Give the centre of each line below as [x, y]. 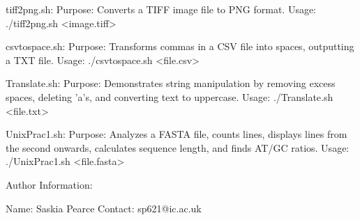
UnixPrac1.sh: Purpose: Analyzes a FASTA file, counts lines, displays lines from [177, 134]
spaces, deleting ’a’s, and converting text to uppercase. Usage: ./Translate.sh [170, 96]
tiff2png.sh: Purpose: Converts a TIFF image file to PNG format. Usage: [161, 9]
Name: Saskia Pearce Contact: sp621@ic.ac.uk [104, 208]
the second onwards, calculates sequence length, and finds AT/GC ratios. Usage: [178, 147]
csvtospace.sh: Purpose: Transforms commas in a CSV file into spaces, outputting [180, 46]
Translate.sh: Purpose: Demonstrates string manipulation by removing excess [171, 83]
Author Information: [49, 184]
